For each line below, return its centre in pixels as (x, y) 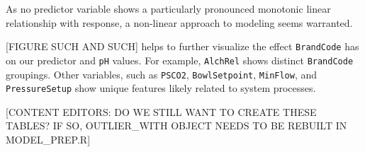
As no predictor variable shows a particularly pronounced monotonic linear (168, 8)
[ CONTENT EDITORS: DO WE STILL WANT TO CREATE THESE (161, 111)
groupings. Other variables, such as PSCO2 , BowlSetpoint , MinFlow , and (162, 74)
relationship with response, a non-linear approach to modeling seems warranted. (179, 22)
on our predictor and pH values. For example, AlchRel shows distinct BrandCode (180, 60)
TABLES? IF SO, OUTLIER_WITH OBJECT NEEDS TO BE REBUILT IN (176, 125)
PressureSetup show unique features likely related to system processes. (161, 88)
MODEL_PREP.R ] (48, 139)
